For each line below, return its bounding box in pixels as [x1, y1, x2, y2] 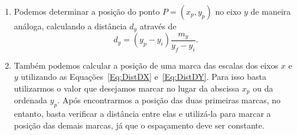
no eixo [215, 5, 241, 17]
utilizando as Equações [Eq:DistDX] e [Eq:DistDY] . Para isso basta [21, 70, 266, 83]
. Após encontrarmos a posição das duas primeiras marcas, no [57, 94, 281, 106]
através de [139, 20, 177, 32]
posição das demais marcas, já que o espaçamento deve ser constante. [14, 119, 265, 131]
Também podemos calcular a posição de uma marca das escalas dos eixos [14, 59, 279, 71]
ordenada [14, 94, 47, 106]
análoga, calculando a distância [14, 20, 127, 32]
